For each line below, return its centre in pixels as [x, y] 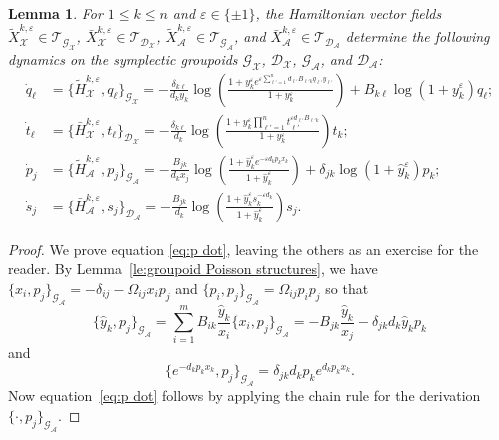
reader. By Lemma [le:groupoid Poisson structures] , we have [193, 268]
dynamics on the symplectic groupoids [123, 58]
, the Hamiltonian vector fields [348, 13]
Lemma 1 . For [55, 13]
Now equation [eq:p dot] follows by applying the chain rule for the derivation [244, 395]
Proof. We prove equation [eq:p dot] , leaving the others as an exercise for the [243, 248]
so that [347, 287]
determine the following [417, 36]
